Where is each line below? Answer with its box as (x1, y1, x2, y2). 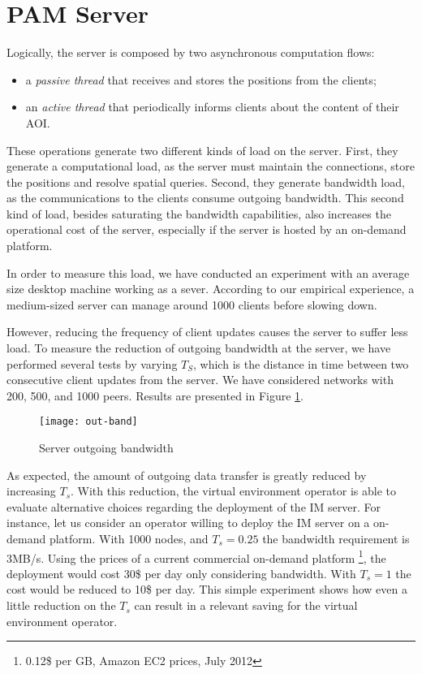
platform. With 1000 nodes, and (49, 530, 209, 547)
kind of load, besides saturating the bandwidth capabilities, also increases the (6, 205, 391, 222)
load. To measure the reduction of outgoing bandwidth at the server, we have (6, 339, 391, 356)
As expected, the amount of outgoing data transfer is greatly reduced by (6, 466, 367, 483)
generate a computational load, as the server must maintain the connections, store (6, 158, 415, 175)
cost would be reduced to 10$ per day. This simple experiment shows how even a (6, 581, 407, 598)
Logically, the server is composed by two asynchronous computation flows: (6, 44, 375, 61)
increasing (6, 482, 56, 499)
